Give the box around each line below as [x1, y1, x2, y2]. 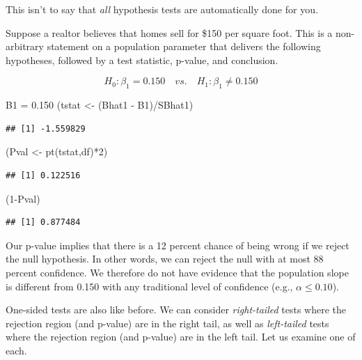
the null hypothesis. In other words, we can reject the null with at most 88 [6, 251, 324, 266]
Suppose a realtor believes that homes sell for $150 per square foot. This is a [6, 25, 333, 40]
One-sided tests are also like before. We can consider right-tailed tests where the [6, 302, 346, 317]
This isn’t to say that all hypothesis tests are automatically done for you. [6, 2, 318, 16]
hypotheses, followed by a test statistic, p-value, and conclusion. [6, 52, 278, 67]
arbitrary [6, 39, 44, 54]
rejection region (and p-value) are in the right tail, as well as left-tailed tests [6, 315, 329, 330]
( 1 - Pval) [6, 191, 40, 205]
